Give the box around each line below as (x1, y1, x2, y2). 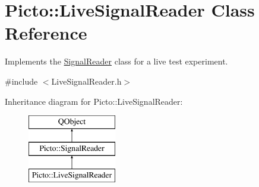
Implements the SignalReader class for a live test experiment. (5, 55, 228, 67)
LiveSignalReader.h (51, 75, 122, 87)
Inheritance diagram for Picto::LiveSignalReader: (5, 95, 183, 107)
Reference (5, 21, 87, 45)
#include (5, 75, 38, 87)
